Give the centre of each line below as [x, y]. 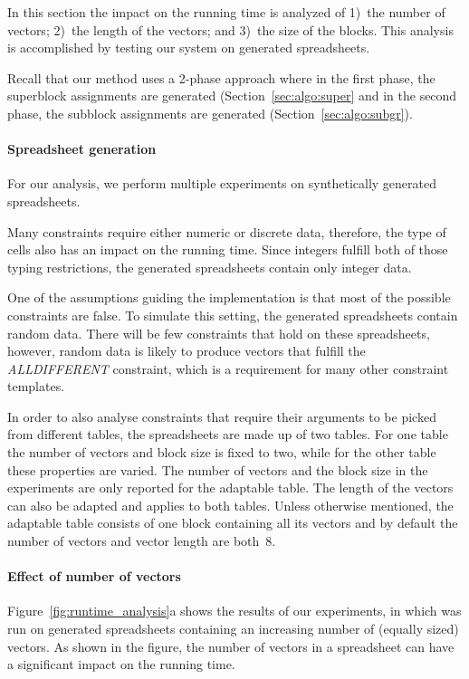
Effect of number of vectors [94, 576]
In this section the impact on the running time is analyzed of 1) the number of [226, 12]
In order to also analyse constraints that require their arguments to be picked [222, 416]
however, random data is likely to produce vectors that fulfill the [187, 351]
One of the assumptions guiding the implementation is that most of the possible [229, 297]
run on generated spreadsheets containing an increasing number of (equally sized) [233, 629]
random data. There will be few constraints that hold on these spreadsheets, [219, 333]
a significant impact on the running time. [121, 664]
